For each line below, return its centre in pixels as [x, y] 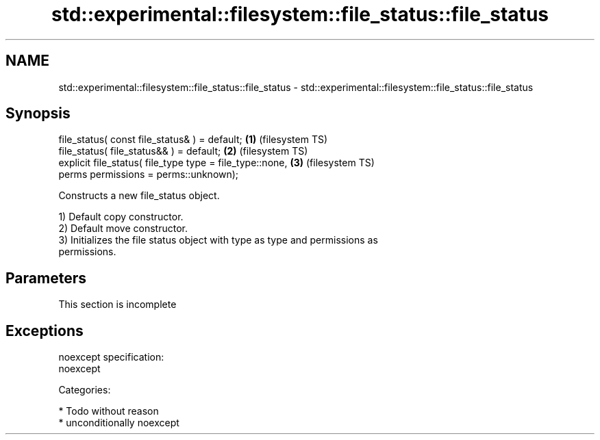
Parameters [46, 278]
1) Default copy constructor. [121, 217]
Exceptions [45, 331]
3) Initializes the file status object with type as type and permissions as [218, 240]
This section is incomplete [117, 305]
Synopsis [38, 114]
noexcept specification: [111, 357]
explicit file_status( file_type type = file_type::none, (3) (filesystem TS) [216, 163]
